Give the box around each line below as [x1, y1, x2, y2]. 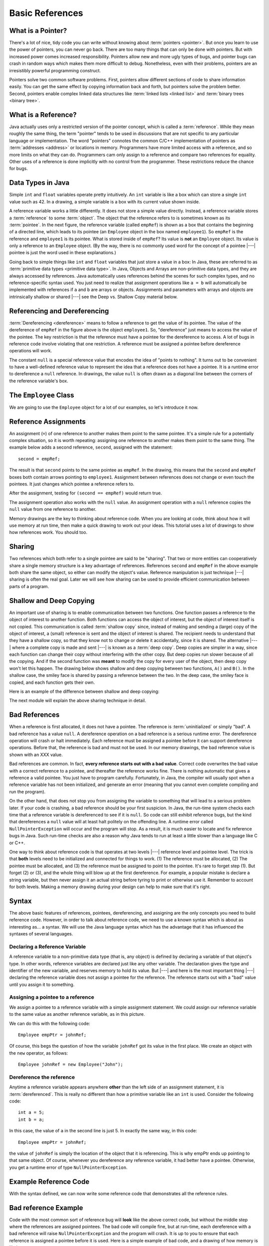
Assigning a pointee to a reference [9, 994, 95, 1001]
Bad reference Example [9, 1204, 83, 1212]
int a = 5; [18, 1109, 45, 1115]
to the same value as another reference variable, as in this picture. [9, 1011, 145, 1017]
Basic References [9, 7, 83, 18]
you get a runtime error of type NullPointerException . [9, 1164, 128, 1170]
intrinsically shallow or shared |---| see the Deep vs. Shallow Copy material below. [9, 294, 178, 300]
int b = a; [18, 1116, 45, 1122]
